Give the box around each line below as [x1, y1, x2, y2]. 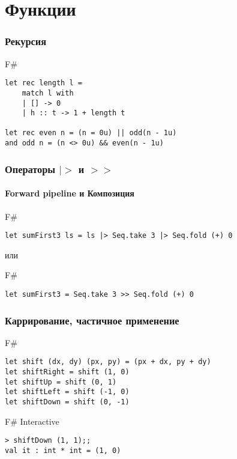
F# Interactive [5, 415, 59, 427]
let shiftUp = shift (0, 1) [5, 377, 117, 386]
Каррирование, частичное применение [5, 312, 179, 327]
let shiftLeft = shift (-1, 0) [5, 388, 130, 397]
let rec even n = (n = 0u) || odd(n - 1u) [5, 129, 177, 138]
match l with [22, 88, 74, 97]
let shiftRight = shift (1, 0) [5, 368, 130, 377]
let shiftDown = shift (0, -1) [5, 398, 130, 407]
